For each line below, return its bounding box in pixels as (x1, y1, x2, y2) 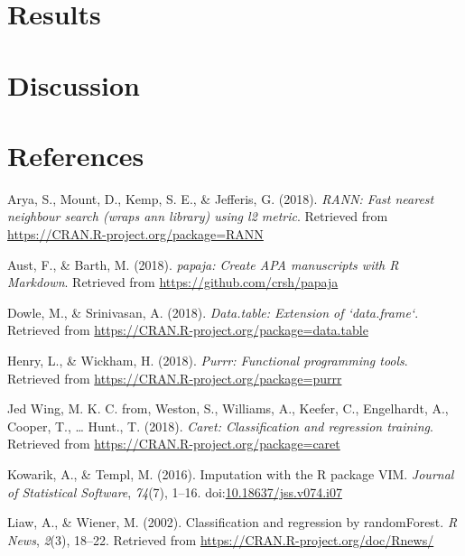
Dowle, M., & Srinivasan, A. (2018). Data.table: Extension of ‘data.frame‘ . (7, 302, 419, 321)
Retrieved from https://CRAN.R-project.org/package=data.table (7, 320, 368, 339)
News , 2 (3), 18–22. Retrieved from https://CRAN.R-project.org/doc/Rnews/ (7, 530, 434, 549)
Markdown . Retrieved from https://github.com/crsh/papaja (7, 273, 339, 292)
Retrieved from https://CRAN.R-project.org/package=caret (7, 434, 340, 453)
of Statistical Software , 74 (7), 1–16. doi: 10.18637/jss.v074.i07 (7, 482, 343, 501)
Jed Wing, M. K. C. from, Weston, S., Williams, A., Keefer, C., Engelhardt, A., (7, 399, 449, 418)
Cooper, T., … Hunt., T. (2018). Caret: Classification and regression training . (7, 416, 433, 435)
